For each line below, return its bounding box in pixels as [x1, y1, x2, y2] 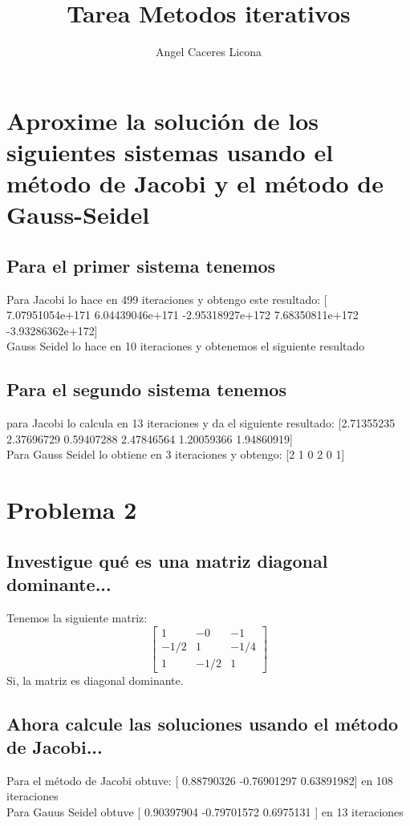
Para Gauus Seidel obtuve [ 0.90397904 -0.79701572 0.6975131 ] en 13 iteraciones [6, 804, 404, 820]
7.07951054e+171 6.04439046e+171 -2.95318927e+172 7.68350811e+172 [6, 306, 359, 323]
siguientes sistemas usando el [6, 135, 334, 168]
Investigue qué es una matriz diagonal [6, 548, 328, 573]
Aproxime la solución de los [6, 103, 319, 136]
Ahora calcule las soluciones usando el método [6, 711, 399, 735]
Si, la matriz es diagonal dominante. [6, 671, 184, 688]
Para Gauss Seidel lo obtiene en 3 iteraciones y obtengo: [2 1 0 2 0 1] [6, 446, 345, 463]
